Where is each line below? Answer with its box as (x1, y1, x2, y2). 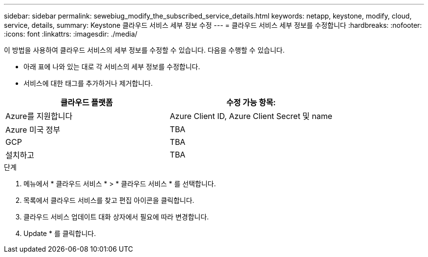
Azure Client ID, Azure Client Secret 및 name (170, 111, 333, 121)
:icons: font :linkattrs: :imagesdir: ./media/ (4, 30, 138, 38)
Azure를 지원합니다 (5, 111, 73, 121)
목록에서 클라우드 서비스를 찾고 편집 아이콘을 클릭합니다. (23, 196, 194, 204)
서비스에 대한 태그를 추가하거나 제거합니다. (23, 79, 153, 87)
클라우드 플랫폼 (60, 98, 113, 107)
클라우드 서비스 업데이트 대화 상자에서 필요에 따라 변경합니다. (23, 213, 209, 221)
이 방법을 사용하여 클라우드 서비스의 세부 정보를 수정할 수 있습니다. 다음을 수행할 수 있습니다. (4, 46, 285, 54)
